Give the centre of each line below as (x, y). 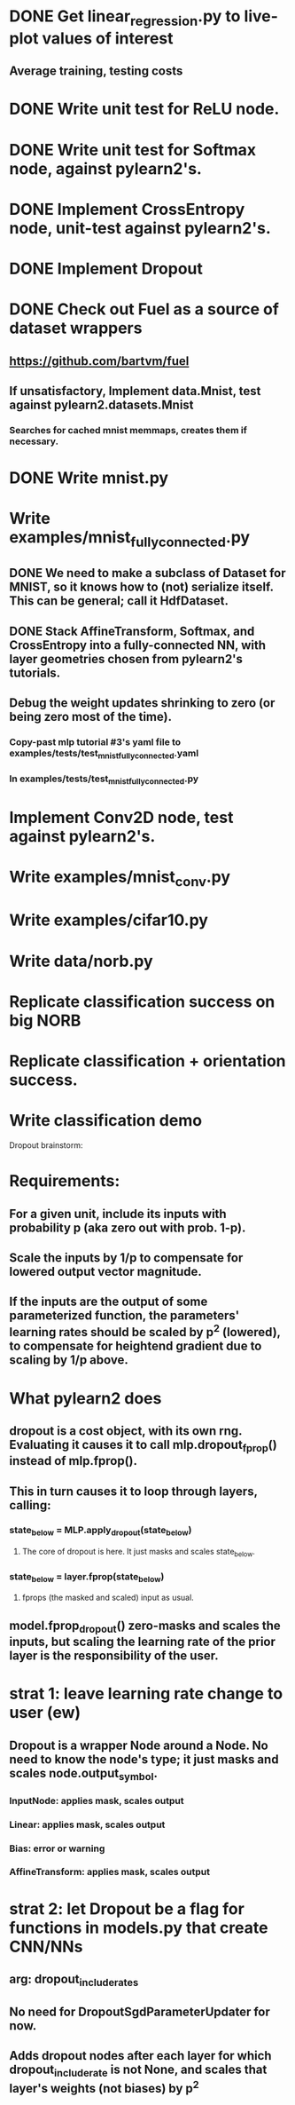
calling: (30, 1505)
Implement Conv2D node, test (121, 817)
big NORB (45, 1021)
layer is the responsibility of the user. (114, 1656)
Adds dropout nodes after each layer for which (140, 2056)
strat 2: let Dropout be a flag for (127, 1908)
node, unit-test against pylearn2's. (140, 228)
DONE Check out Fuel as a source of (144, 309)
